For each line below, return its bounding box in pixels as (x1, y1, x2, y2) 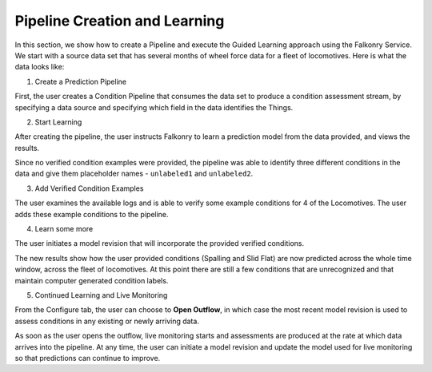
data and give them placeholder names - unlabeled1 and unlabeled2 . (14, 168, 254, 179)
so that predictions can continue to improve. (14, 353, 161, 362)
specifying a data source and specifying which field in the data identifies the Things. (14, 102, 294, 112)
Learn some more (34, 224, 94, 234)
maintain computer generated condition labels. (14, 275, 169, 285)
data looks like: (14, 62, 65, 72)
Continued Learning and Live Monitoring (34, 290, 168, 299)
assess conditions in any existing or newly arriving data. (14, 316, 200, 326)
